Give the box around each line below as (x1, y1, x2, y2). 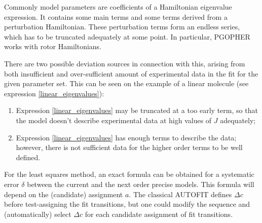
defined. (16, 152, 41, 162)
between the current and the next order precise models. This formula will (27, 178, 254, 189)
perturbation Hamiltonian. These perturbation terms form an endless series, (4, 21, 240, 32)
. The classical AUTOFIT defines (129, 189, 232, 199)
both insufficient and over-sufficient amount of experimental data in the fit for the (4, 68, 258, 79)
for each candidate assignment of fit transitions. (85, 208, 233, 219)
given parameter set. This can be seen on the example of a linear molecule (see (4, 78, 249, 89)
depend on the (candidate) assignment (4, 189, 123, 199)
